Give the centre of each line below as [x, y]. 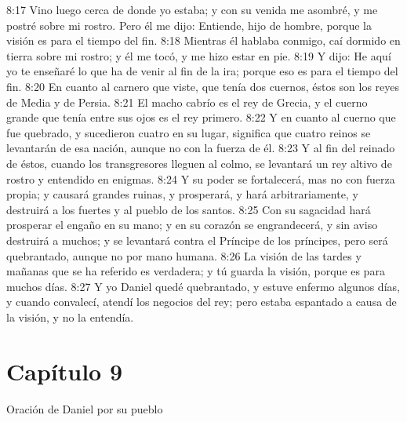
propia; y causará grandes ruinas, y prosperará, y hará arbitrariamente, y [182, 194]
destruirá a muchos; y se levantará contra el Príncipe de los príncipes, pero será [197, 240]
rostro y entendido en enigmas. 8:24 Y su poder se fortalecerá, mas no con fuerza [201, 178]
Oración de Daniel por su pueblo [85, 408]
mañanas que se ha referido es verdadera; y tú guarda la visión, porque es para [196, 271]
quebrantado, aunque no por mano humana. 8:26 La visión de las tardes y [184, 255]
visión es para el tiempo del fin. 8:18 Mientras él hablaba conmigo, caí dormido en [203, 40]
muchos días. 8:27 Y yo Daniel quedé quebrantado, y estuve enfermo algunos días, [203, 286]
